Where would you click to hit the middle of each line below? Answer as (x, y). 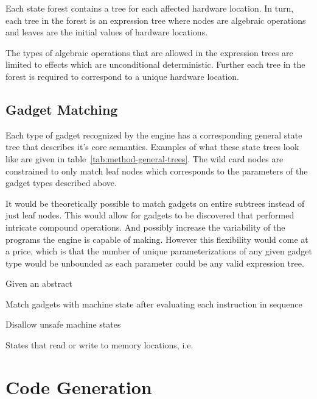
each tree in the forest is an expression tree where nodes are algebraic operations (156, 20)
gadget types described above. (61, 183)
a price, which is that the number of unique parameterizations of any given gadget (159, 251)
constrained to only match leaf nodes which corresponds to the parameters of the (157, 171)
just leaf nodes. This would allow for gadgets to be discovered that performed (150, 215)
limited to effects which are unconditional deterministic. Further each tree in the (155, 64)
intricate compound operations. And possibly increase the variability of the (145, 227)
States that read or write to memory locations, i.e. (99, 345)
